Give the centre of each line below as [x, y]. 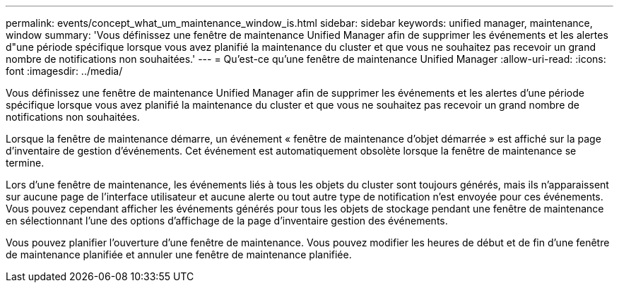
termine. [25, 163]
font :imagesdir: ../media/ [64, 71]
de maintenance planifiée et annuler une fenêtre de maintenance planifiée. [179, 254]
